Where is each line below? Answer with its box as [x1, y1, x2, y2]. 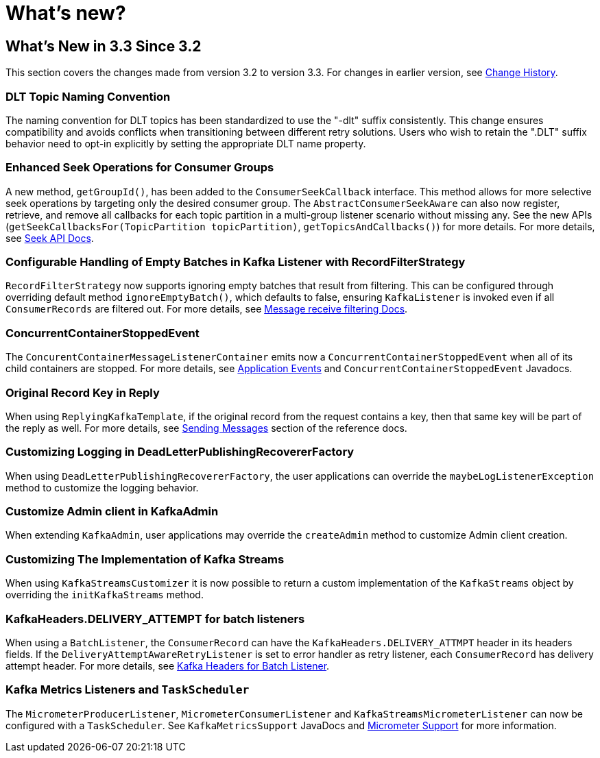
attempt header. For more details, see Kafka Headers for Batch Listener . [5, 659, 330, 672]
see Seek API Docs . [5, 232, 94, 244]
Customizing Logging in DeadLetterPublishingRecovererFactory [5, 445, 355, 459]
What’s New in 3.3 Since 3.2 [5, 37, 202, 55]
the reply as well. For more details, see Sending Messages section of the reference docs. [5, 421, 407, 434]
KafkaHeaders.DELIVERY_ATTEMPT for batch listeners [5, 611, 305, 626]
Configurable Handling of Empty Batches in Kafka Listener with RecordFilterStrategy [5, 255, 466, 269]
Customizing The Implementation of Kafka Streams [5, 552, 285, 566]
